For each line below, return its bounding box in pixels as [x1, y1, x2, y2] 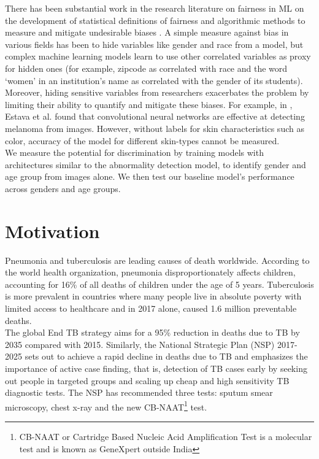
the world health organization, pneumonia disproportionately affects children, [5, 266, 296, 279]
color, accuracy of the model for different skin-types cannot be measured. [5, 134, 280, 147]
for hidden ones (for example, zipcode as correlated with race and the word [5, 61, 288, 74]
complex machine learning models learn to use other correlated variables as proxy [5, 50, 311, 63]
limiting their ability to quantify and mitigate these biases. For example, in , [5, 98, 293, 110]
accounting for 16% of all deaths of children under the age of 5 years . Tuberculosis [5, 277, 314, 290]
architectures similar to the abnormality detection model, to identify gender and [5, 158, 306, 171]
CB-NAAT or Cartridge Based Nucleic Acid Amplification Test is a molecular [19, 430, 312, 442]
